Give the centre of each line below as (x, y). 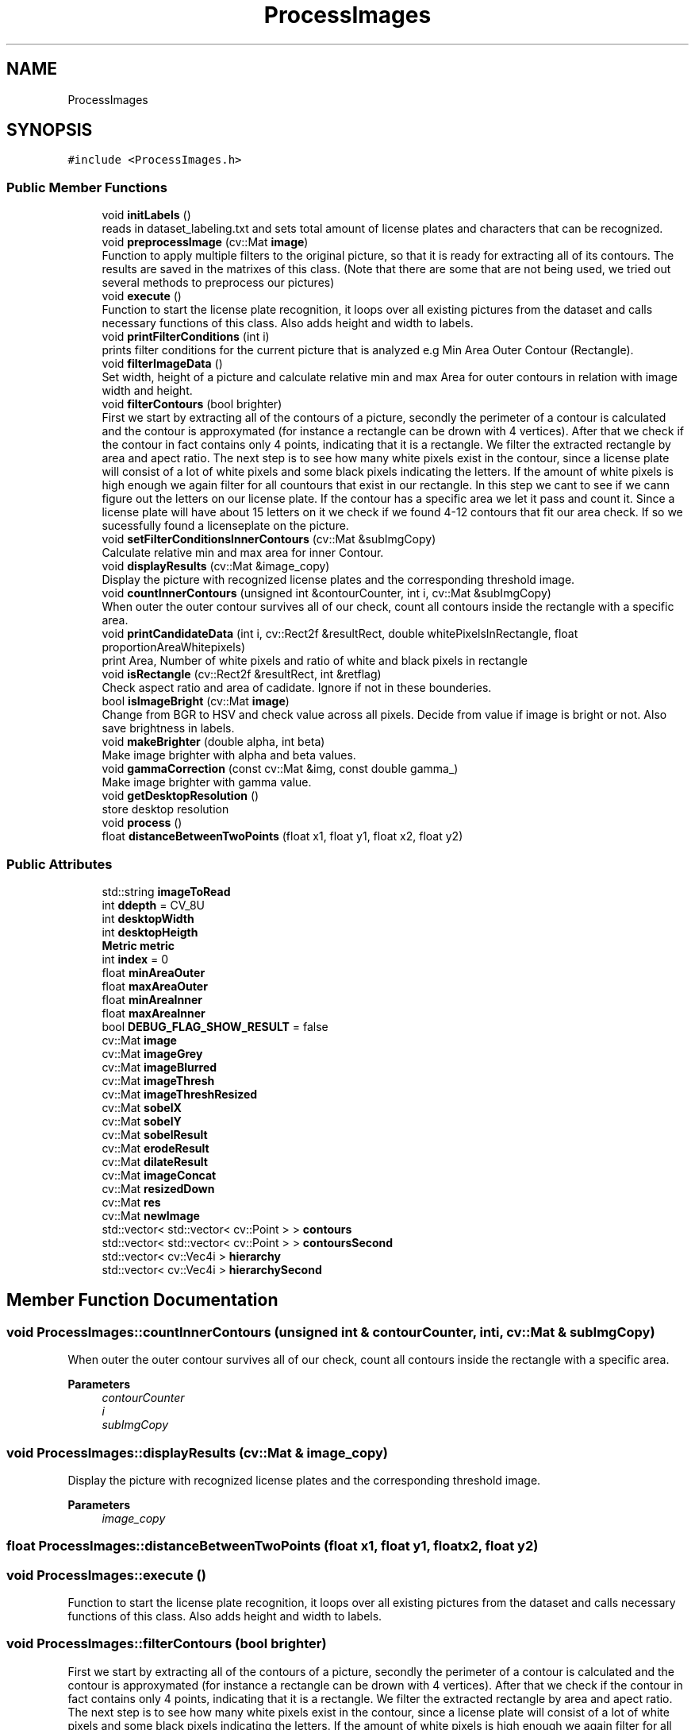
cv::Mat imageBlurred (159, 1067)
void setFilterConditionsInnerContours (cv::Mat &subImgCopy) (269, 539)
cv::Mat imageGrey (152, 1053)
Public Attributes (60, 864)
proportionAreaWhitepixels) (174, 647)
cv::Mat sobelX (142, 1107)
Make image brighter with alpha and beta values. (229, 755)
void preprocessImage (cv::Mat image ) (205, 242)
